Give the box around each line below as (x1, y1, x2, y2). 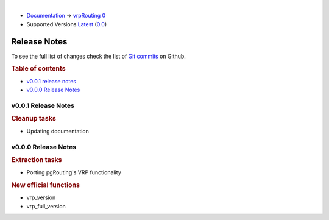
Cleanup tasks (11, 115, 56, 123)
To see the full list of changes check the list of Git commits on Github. (11, 52, 186, 60)
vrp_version (26, 194, 56, 201)
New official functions (11, 181, 80, 190)
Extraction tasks (11, 156, 62, 165)
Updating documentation (26, 127, 90, 135)
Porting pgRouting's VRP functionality (26, 169, 121, 176)
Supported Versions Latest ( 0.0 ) (26, 20, 107, 27)
